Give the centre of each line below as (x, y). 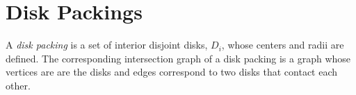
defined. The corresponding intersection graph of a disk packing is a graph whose (178, 58)
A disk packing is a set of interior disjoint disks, (107, 45)
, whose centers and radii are (283, 45)
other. (18, 85)
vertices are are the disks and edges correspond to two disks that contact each (172, 72)
